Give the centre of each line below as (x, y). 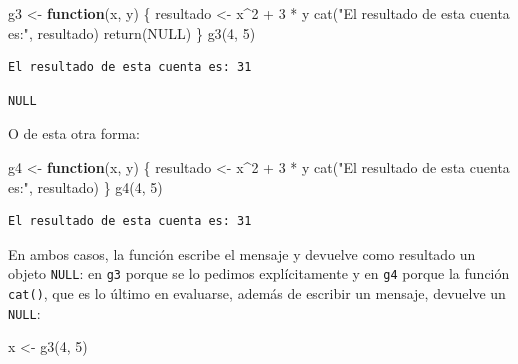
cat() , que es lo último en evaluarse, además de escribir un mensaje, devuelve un (257, 293)
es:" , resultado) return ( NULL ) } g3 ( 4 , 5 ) (132, 32)
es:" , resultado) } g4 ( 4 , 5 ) (85, 186)
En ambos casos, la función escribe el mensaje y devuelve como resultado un (242, 253)
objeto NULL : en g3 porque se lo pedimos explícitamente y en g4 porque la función (259, 273)
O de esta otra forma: (74, 133)
